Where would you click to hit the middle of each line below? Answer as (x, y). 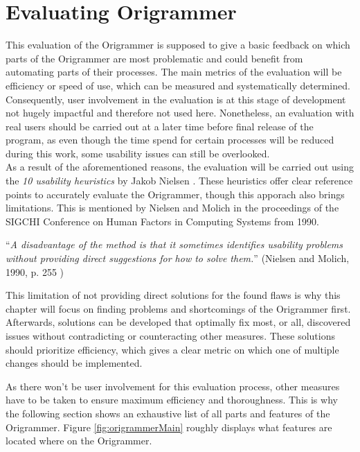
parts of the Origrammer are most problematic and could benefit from (154, 58)
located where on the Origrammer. (79, 441)
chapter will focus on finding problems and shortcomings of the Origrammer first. (178, 308)
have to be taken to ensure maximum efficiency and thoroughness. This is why (172, 400)
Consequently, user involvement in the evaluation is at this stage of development (176, 99)
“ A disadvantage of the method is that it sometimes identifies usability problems (174, 244)
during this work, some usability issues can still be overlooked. (138, 153)
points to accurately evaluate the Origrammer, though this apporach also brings (175, 194)
